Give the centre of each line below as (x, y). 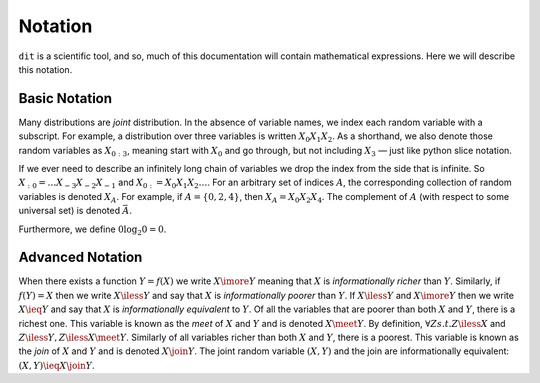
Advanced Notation (80, 257)
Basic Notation (65, 98)
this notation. (45, 69)
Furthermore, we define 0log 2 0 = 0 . (92, 230)
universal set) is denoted (69, 211)
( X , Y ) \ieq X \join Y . (56, 365)
